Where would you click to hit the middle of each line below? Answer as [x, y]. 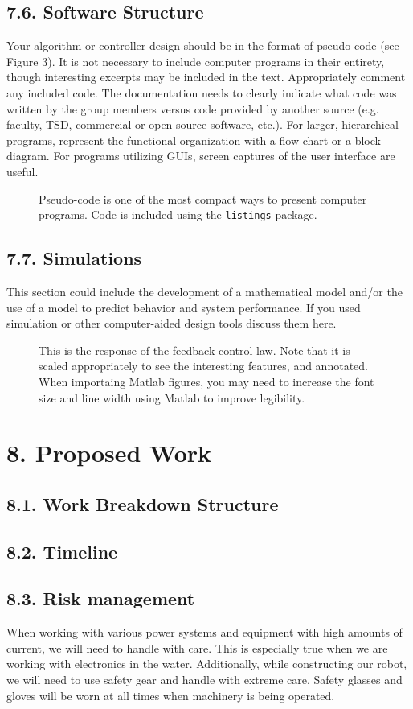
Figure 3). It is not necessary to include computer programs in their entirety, [196, 61]
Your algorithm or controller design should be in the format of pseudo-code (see [203, 45]
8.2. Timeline [62, 551]
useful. [22, 171]
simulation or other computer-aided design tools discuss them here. [172, 323]
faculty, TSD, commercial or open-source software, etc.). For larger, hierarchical [202, 124]
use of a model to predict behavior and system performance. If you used [184, 307]
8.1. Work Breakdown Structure [143, 503]
